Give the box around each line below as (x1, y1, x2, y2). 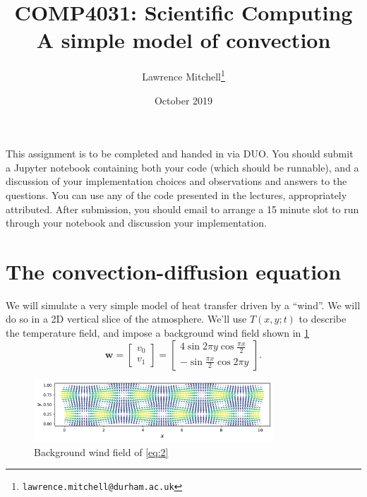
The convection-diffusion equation (6, 256, 342, 285)
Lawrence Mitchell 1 (142, 67, 225, 83)
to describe (299, 311, 347, 326)
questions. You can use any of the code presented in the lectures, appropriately (6, 187, 347, 202)
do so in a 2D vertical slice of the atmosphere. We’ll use (6, 311, 247, 326)
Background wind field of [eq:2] (34, 444, 169, 459)
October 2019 (154, 92, 213, 107)
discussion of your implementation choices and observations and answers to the (6, 174, 347, 188)
